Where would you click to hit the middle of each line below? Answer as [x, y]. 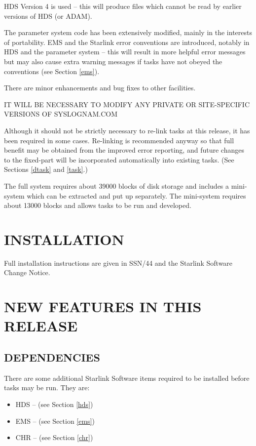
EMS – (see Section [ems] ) [55, 421]
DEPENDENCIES [52, 357]
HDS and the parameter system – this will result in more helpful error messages [125, 52]
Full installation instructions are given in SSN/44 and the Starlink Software [118, 263]
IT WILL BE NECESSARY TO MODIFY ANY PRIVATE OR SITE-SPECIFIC [127, 104]
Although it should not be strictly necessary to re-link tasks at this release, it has [127, 130]
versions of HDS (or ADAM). [48, 16]
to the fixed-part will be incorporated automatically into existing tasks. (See [119, 159]
